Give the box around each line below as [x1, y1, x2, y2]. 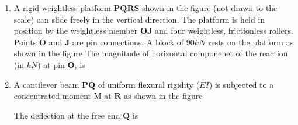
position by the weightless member [13, 24, 138, 37]
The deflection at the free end [13, 109, 120, 121]
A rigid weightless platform [13, 2, 111, 13]
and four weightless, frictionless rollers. [154, 24, 293, 37]
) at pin [37, 58, 65, 70]
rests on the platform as [208, 35, 294, 48]
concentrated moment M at [13, 90, 112, 102]
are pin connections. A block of [72, 35, 184, 48]
